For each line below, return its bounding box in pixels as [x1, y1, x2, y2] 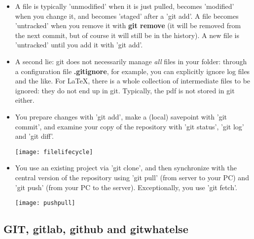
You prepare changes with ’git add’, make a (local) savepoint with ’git [15, 111, 227, 121]
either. [15, 95, 35, 105]
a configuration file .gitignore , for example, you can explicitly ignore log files [15, 66, 250, 76]
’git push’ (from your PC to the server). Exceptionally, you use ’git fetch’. [15, 182, 237, 192]
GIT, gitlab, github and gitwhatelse [3, 221, 188, 237]
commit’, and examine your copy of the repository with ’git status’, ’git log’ [15, 121, 244, 131]
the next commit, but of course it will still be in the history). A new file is [15, 30, 239, 40]
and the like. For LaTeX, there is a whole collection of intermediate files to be [15, 76, 251, 86]
